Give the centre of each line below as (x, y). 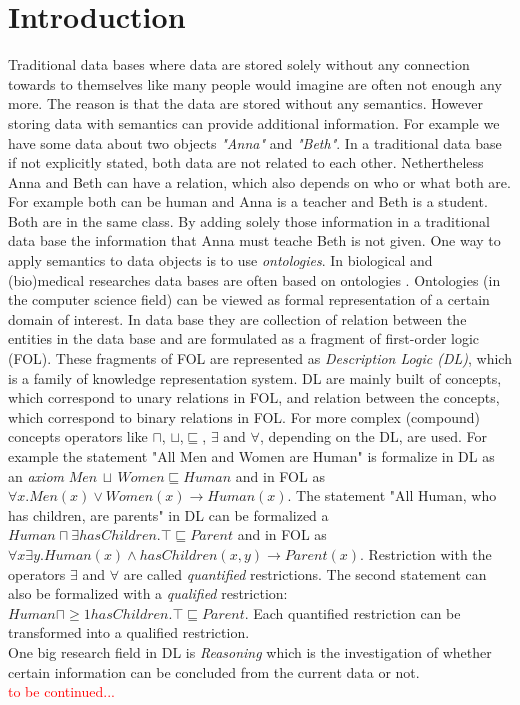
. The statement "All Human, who (392, 495)
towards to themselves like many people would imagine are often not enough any (255, 83)
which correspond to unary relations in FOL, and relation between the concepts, (254, 397)
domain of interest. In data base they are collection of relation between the (237, 318)
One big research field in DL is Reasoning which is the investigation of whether (250, 651)
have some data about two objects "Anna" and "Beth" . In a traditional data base (255, 142)
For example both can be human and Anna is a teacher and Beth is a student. (248, 201)
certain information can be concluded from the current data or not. (214, 671)
